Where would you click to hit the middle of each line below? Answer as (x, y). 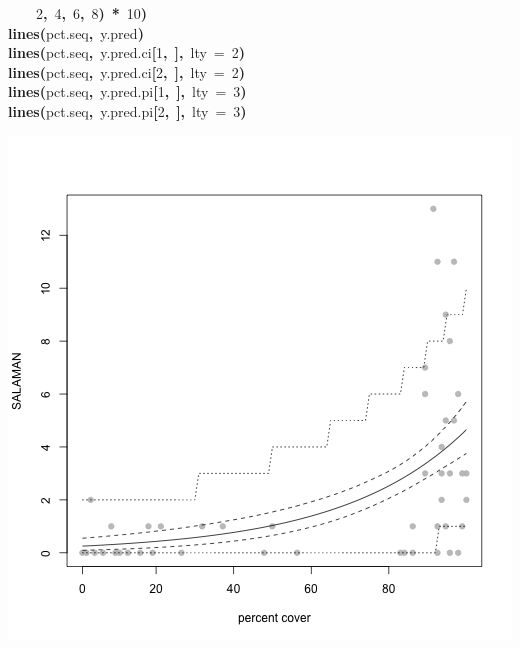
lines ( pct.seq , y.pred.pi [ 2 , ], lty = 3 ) (127, 110)
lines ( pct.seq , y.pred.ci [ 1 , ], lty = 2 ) (127, 52)
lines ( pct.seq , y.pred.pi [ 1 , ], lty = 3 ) (127, 91)
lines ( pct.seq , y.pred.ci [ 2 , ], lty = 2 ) (127, 71)
